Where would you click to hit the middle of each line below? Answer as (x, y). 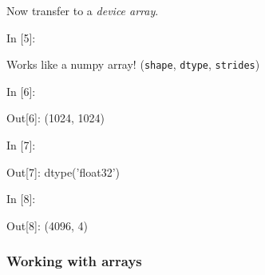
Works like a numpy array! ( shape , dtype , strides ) (133, 64)
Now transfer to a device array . (83, 10)
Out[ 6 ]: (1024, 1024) (55, 118)
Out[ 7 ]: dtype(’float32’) (63, 171)
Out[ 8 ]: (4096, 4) (47, 225)
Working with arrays (74, 261)
